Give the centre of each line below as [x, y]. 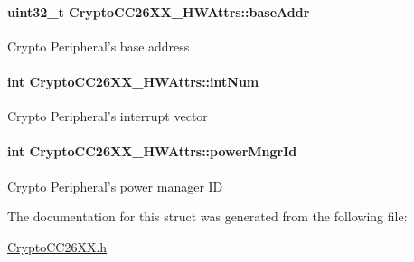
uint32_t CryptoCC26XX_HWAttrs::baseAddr [159, 11]
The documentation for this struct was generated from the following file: [207, 216]
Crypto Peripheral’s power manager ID [115, 186]
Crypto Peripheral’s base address [99, 46]
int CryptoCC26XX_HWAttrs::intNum [133, 81]
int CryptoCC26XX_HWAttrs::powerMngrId [152, 151]
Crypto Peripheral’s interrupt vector [108, 116]
